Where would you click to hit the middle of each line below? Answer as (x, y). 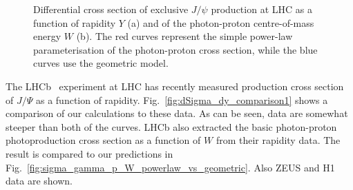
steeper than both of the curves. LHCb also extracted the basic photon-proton (171, 126)
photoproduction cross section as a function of (103, 140)
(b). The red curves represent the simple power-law (184, 36)
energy (47, 36)
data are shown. (39, 181)
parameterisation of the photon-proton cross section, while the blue (175, 49)
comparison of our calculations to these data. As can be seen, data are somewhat (177, 113)
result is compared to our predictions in (89, 153)
